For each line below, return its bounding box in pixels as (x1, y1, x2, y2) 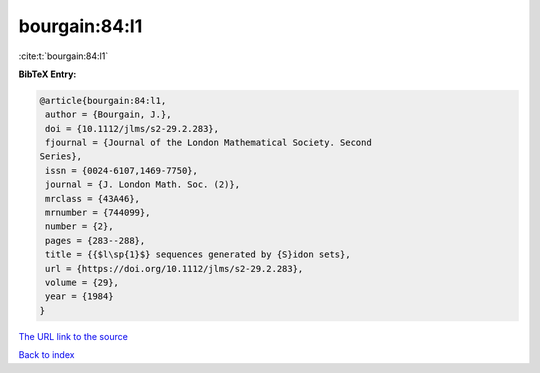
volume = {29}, (45, 277, 120, 288)
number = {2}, (45, 221, 114, 232)
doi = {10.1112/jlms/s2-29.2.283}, (45, 123, 220, 134)
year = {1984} (45, 291, 114, 302)
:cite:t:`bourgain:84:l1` (18, 50, 109, 62)
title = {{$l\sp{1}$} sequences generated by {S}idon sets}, (45, 249, 351, 260)
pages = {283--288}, (45, 235, 146, 246)
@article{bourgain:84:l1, (39, 95, 167, 106)
